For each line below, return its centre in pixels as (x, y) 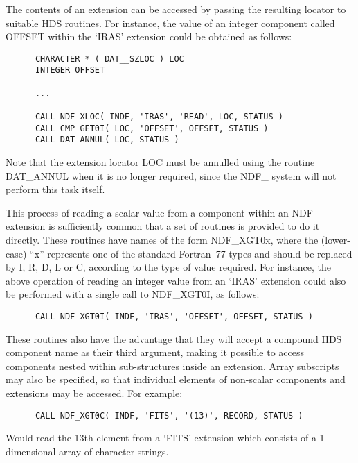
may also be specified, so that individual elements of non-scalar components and (176, 379)
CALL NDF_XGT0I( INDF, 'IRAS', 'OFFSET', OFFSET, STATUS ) (174, 316)
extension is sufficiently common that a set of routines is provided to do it (163, 226)
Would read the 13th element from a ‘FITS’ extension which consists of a (161, 438)
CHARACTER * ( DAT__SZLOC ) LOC (109, 59)
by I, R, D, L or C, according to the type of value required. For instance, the (169, 267)
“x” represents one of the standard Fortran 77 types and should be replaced (191, 253)
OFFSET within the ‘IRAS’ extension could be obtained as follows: (149, 36)
